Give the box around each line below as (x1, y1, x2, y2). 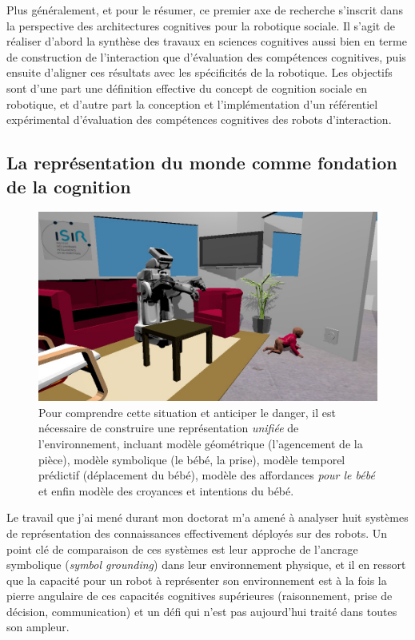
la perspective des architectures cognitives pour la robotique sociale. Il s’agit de (6, 17, 395, 34)
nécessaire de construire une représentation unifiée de (38, 419, 299, 436)
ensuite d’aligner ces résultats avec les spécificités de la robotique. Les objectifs (6, 64, 393, 81)
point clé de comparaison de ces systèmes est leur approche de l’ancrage (6, 540, 358, 557)
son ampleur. (6, 618, 70, 635)
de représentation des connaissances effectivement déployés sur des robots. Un (6, 524, 387, 541)
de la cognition (6, 173, 131, 198)
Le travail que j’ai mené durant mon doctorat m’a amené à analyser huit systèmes (6, 509, 409, 526)
